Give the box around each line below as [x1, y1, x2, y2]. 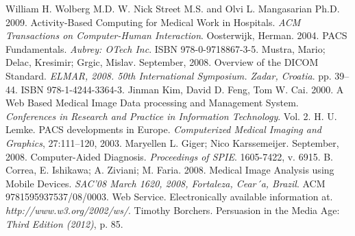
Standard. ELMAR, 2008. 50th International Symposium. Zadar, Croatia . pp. [5, 68, 332, 82]
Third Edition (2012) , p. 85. [5, 216, 123, 231]
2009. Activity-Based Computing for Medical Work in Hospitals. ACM [5, 14, 301, 29]
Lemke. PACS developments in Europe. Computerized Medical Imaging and [5, 122, 321, 137]
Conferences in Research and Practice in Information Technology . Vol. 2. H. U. [5, 108, 337, 123]
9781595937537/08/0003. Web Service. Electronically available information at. [5, 189, 333, 204]
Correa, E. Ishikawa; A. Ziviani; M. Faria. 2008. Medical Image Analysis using [5, 163, 334, 177]
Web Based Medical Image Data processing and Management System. [5, 95, 299, 110]
